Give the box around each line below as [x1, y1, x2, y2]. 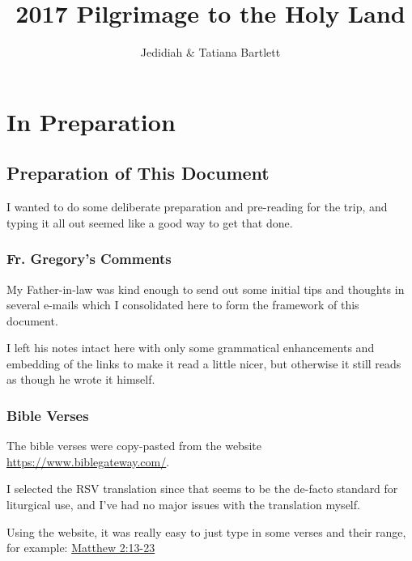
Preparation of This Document [6, 160, 270, 185]
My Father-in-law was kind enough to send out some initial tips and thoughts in [6, 280, 405, 297]
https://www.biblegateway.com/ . [6, 453, 170, 470]
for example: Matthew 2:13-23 [6, 539, 155, 556]
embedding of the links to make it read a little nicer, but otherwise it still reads [6, 355, 401, 372]
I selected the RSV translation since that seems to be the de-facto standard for [6, 480, 398, 497]
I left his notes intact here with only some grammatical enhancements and [6, 339, 375, 356]
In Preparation [6, 104, 176, 138]
